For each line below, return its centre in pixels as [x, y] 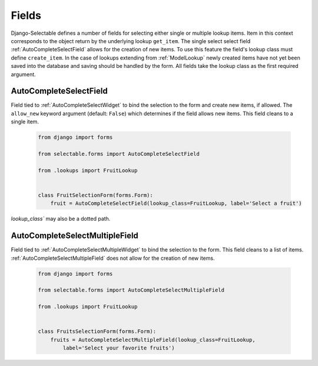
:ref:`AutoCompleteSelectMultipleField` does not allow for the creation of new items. [113, 258]
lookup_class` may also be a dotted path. [61, 219]
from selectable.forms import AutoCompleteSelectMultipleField [131, 290]
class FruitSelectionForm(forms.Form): [95, 195]
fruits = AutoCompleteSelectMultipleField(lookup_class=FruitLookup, [153, 340]
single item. [25, 122]
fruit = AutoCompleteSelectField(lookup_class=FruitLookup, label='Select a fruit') [176, 203]
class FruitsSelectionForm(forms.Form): [97, 331]
